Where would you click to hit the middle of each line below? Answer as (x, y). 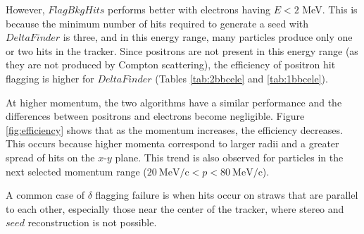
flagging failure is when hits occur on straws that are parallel (227, 195)
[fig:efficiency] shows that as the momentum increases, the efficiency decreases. (174, 129)
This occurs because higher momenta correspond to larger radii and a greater (172, 143)
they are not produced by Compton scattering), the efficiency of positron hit (171, 64)
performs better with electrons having (189, 9)
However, (25, 9)
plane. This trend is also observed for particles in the (229, 157)
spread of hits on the (50, 157)
